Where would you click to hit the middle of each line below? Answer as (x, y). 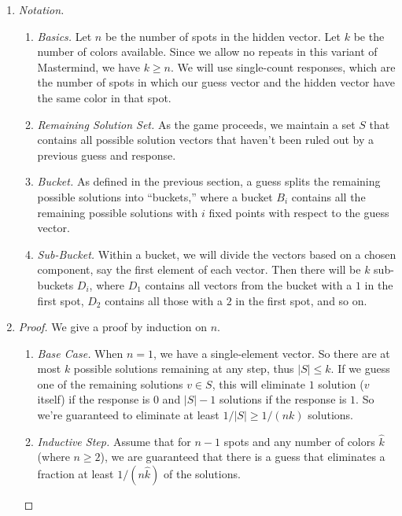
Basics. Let (65, 36)
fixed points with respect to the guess (299, 212)
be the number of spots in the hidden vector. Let (223, 36)
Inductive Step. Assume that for (114, 441)
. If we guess (360, 369)
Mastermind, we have (89, 66)
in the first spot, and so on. (301, 300)
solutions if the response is (283, 399)
